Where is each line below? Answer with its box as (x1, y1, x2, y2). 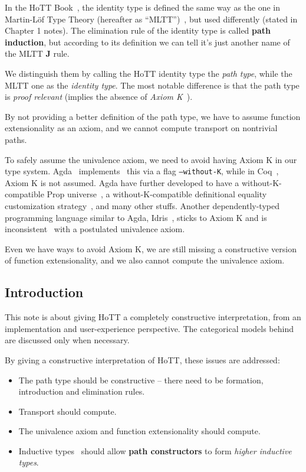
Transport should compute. (18, 405, 117, 417)
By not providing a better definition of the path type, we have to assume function (5, 110, 301, 122)
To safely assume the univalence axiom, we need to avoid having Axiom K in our (5, 153, 297, 165)
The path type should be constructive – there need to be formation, (18, 373, 264, 386)
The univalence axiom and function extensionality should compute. (18, 425, 261, 437)
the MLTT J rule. (5, 47, 70, 60)
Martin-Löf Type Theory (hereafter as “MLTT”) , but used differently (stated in (5, 12, 298, 25)
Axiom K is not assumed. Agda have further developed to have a (5, 176, 239, 188)
